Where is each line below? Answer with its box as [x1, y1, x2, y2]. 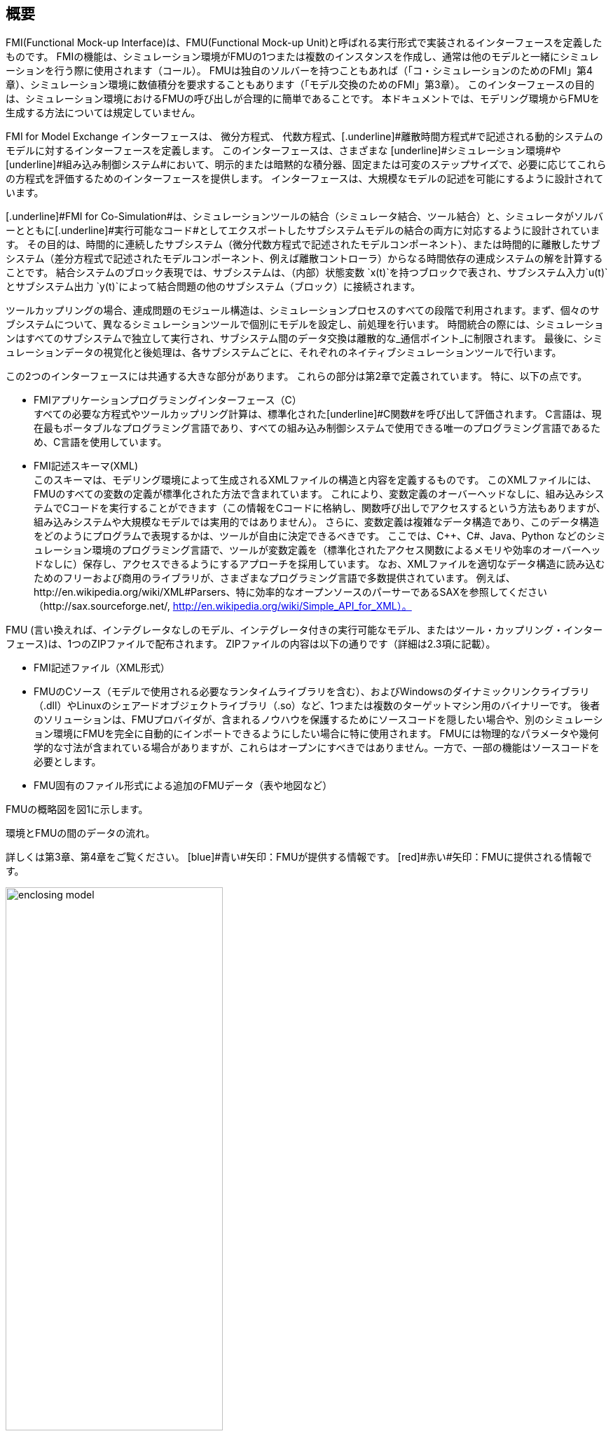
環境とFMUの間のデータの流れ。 [6, 827, 156, 840]
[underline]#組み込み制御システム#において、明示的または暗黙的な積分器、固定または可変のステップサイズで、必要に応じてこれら [6, 158, 607, 171]
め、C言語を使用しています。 [34, 436, 167, 449]
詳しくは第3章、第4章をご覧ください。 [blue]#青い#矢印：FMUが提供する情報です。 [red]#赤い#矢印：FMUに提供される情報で [6, 851, 592, 863]
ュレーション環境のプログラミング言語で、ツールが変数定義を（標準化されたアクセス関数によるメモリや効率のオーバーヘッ [34, 544, 601, 556]
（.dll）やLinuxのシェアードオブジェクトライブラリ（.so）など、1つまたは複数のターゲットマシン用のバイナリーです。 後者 [34, 699, 600, 712]
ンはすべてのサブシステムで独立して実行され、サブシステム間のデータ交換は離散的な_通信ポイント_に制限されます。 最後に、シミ [6, 332, 603, 345]
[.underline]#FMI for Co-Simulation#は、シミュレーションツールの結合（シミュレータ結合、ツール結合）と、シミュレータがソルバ [6, 210, 603, 223]
